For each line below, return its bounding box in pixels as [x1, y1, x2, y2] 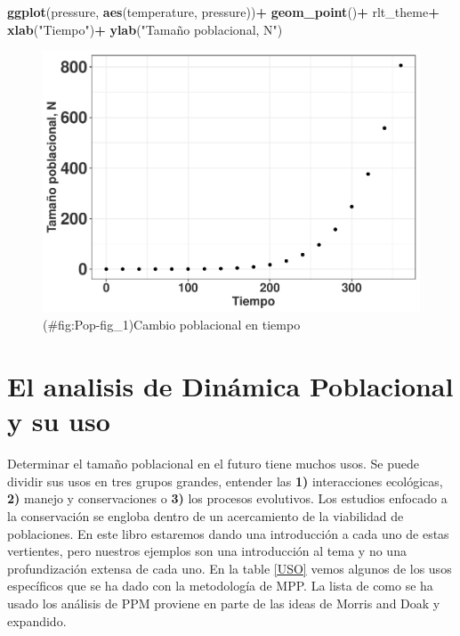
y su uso [7, 403, 110, 439]
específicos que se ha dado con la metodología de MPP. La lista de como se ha [7, 576, 433, 595]
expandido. [7, 611, 67, 630]
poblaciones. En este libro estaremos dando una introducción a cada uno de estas [7, 524, 449, 542]
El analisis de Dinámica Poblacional [7, 368, 454, 404]
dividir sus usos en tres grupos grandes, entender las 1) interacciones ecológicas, [7, 471, 443, 490]
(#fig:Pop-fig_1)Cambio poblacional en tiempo [43, 315, 301, 334]
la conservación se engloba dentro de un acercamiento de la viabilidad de [7, 507, 404, 525]
